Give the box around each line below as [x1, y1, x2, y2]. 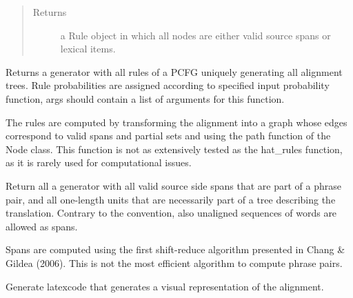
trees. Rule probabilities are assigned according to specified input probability [6, 78, 330, 92]
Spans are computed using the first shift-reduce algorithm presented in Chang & [6, 242, 345, 257]
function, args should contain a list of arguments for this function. [6, 91, 285, 106]
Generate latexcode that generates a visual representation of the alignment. [6, 279, 324, 293]
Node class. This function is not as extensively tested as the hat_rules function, [6, 141, 343, 156]
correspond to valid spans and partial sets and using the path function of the [6, 128, 331, 143]
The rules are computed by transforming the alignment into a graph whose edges [6, 115, 347, 129]
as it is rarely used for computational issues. [6, 155, 192, 170]
